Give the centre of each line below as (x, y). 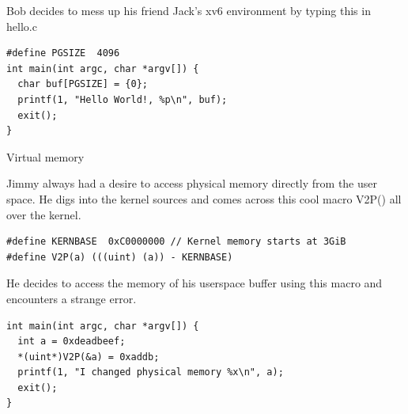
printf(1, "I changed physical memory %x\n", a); (151, 372)
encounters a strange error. (72, 298)
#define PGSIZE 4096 (63, 53)
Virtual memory (45, 156)
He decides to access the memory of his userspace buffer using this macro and (195, 283)
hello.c (22, 26)
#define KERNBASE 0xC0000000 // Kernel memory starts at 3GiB (176, 242)
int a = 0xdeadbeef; (72, 342)
